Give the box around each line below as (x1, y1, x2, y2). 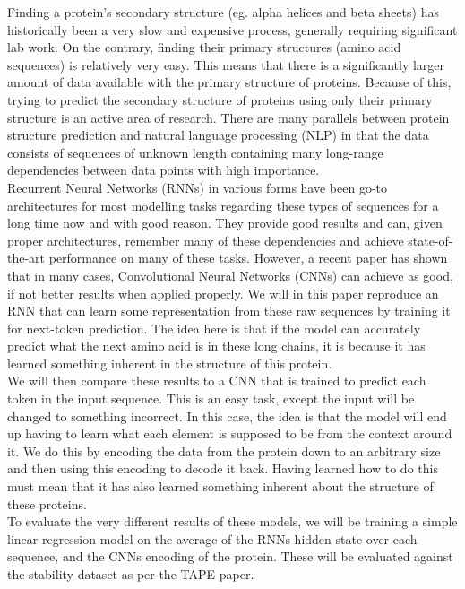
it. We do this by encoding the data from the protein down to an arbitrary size (7, 441, 441, 460)
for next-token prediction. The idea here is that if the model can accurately (7, 318, 421, 337)
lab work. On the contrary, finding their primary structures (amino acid (7, 38, 401, 56)
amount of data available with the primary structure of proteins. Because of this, (7, 73, 452, 91)
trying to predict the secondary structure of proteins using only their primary (7, 90, 433, 108)
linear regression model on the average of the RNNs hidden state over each (7, 529, 418, 548)
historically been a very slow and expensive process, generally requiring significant (7, 20, 458, 39)
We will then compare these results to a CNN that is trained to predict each (7, 371, 426, 390)
